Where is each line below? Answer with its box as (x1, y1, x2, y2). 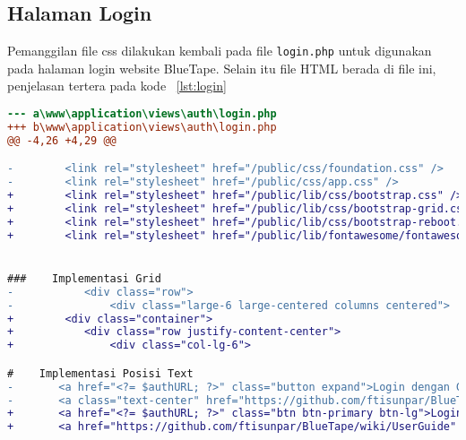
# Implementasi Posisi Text (7, 367, 194, 380)
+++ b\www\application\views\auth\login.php (7, 120, 277, 134)
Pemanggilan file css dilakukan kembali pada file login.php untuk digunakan (7, 41, 432, 60)
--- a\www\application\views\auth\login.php (7, 108, 277, 121)
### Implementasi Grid (7, 272, 161, 285)
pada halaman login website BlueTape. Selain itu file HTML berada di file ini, (7, 58, 436, 77)
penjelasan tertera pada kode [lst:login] (7, 76, 227, 95)
